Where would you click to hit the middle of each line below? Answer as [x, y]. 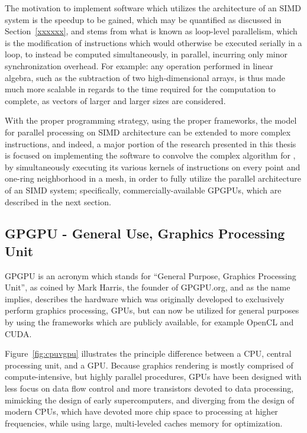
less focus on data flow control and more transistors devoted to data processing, [149, 388]
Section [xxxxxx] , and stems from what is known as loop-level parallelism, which [151, 31]
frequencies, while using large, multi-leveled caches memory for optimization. [144, 423]
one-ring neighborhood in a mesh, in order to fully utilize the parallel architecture [153, 178]
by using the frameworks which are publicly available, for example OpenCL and [149, 322]
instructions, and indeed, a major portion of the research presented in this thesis [151, 143]
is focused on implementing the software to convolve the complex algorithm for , [150, 155]
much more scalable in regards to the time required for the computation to [140, 89]
